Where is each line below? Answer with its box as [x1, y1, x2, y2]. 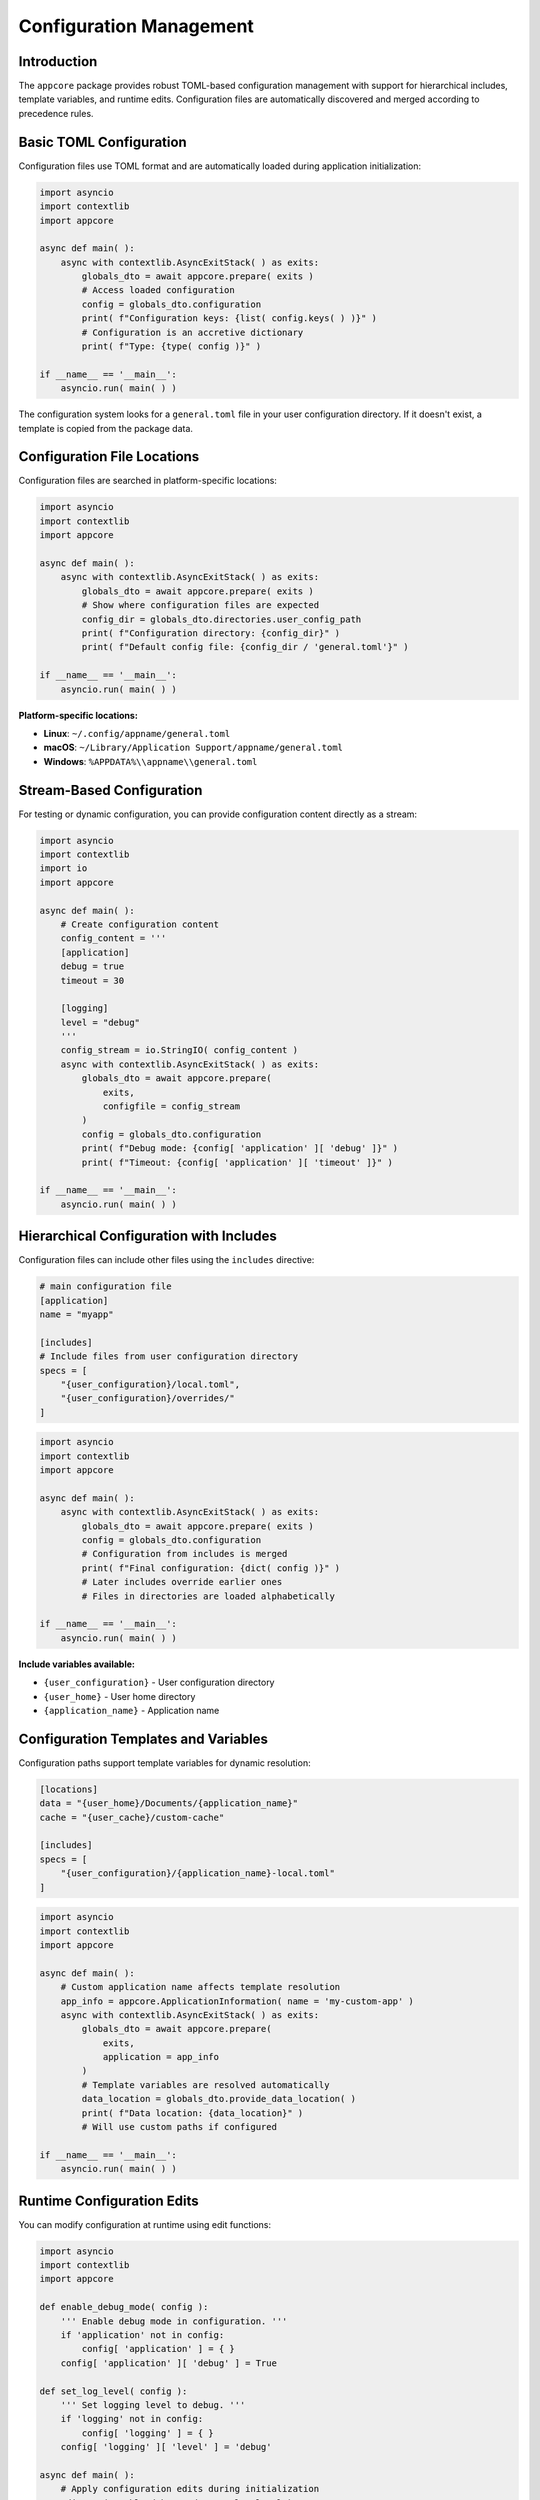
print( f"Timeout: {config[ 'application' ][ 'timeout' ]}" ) [81, 1156, 394, 1168]
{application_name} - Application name [43, 1704, 220, 1716]
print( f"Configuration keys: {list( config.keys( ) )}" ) [81, 313, 378, 324]
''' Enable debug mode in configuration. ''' [60, 2315, 288, 2327]
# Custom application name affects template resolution [60, 1981, 341, 1993]
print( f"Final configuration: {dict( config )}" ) [81, 1562, 341, 1574]
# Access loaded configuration [81, 285, 235, 296]
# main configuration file [39, 1281, 172, 1292]
